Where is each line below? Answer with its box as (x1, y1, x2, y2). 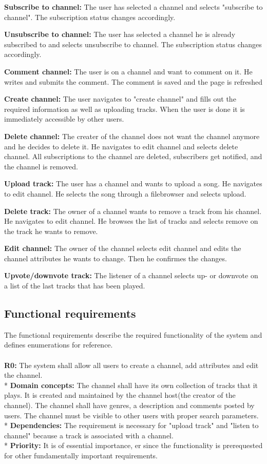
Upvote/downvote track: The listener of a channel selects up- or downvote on (4, 270, 258, 281)
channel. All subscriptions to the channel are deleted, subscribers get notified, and (4, 151, 262, 162)
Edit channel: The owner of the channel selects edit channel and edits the (4, 243, 241, 254)
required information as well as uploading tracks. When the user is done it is (4, 103, 245, 114)
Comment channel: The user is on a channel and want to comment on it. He (4, 66, 253, 76)
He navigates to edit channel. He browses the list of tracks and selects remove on (4, 216, 258, 226)
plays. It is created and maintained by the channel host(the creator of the (4, 390, 236, 400)
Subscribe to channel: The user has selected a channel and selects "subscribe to (4, 2, 263, 12)
